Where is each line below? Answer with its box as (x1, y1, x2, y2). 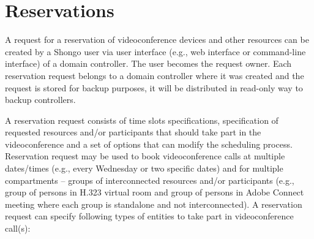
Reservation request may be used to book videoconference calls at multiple (5, 150, 285, 162)
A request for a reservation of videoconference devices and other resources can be (5, 33, 309, 46)
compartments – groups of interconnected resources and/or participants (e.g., (5, 173, 294, 186)
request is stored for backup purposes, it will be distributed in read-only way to (5, 81, 303, 94)
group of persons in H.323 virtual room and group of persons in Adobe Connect (5, 186, 304, 199)
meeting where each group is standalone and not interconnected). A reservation (5, 197, 302, 210)
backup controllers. (5, 93, 76, 106)
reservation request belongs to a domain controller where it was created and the (5, 69, 304, 82)
